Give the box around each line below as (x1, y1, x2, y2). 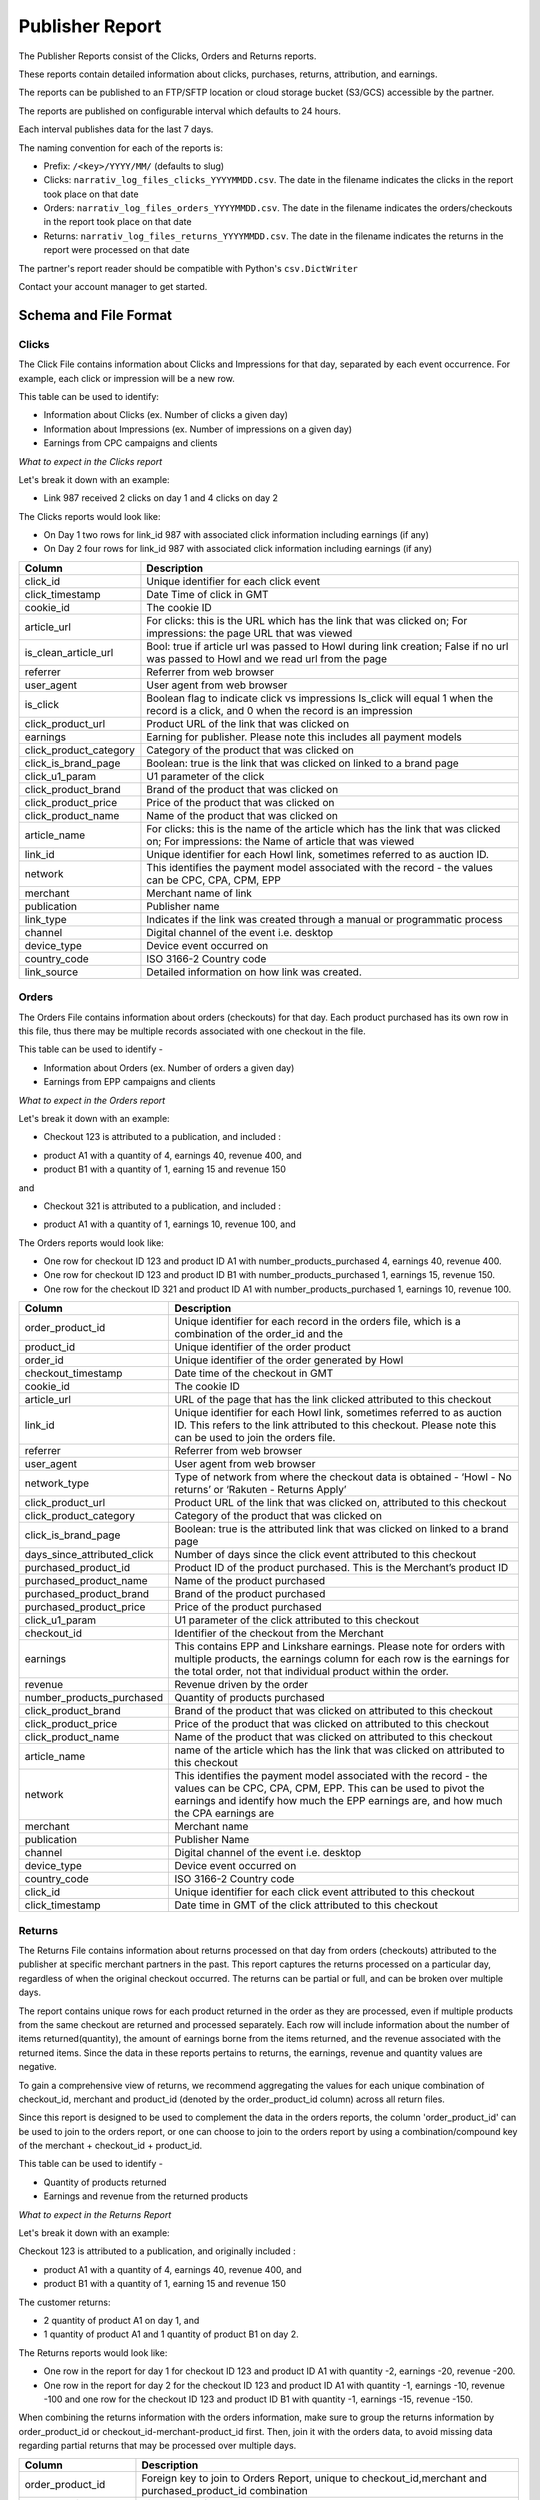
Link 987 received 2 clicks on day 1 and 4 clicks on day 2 (43, 492, 279, 504)
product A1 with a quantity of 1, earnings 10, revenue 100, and (43, 1218, 297, 1230)
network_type (24, 1476, 90, 1490)
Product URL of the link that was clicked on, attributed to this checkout (174, 1496, 507, 1510)
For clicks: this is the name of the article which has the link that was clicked (146, 821, 501, 835)
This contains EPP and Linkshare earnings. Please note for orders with (174, 1640, 505, 1654)
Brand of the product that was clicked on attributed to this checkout (174, 1704, 494, 1718)
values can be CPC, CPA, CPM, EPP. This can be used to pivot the (174, 1781, 485, 1795)
